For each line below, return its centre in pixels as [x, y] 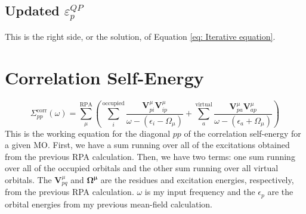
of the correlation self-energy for [242, 133]
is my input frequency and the [200, 192]
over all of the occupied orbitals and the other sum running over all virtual [142, 168]
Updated [32, 10]
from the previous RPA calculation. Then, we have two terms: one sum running [150, 156]
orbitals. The [28, 180]
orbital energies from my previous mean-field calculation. [109, 204]
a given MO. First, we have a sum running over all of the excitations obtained [147, 145]
